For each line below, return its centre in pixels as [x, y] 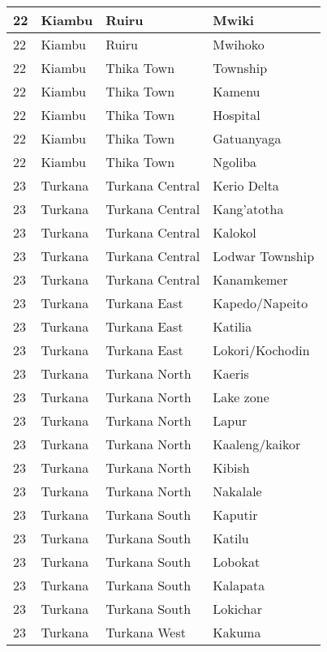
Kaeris [231, 373]
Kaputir [235, 515]
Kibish [231, 468]
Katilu [231, 538]
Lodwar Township [264, 256]
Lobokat [237, 562]
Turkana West [146, 632]
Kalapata [239, 585]
